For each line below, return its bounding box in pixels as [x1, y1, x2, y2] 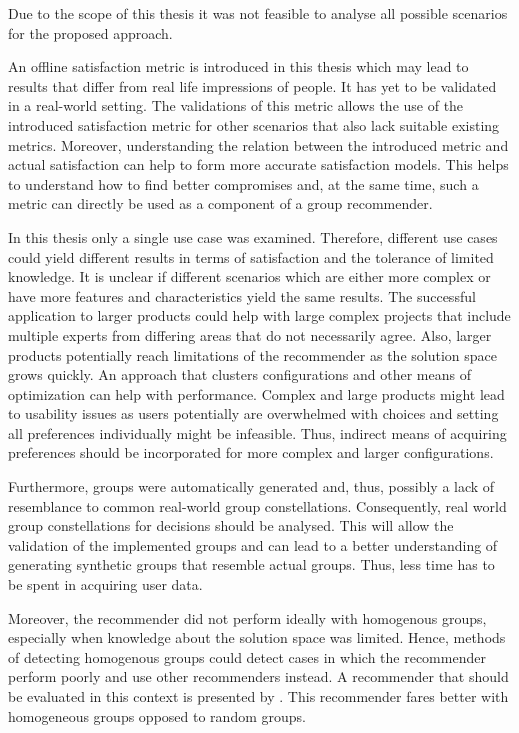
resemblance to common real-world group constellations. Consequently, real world [8, 495, 507, 516]
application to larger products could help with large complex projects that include [8, 305, 511, 326]
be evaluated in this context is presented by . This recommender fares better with [8, 686, 509, 706]
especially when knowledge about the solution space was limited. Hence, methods [8, 627, 506, 648]
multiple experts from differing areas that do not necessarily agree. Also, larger [8, 324, 492, 345]
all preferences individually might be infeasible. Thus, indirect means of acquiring [8, 422, 507, 443]
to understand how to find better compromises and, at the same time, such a [8, 173, 479, 194]
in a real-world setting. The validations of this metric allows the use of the [8, 95, 464, 116]
